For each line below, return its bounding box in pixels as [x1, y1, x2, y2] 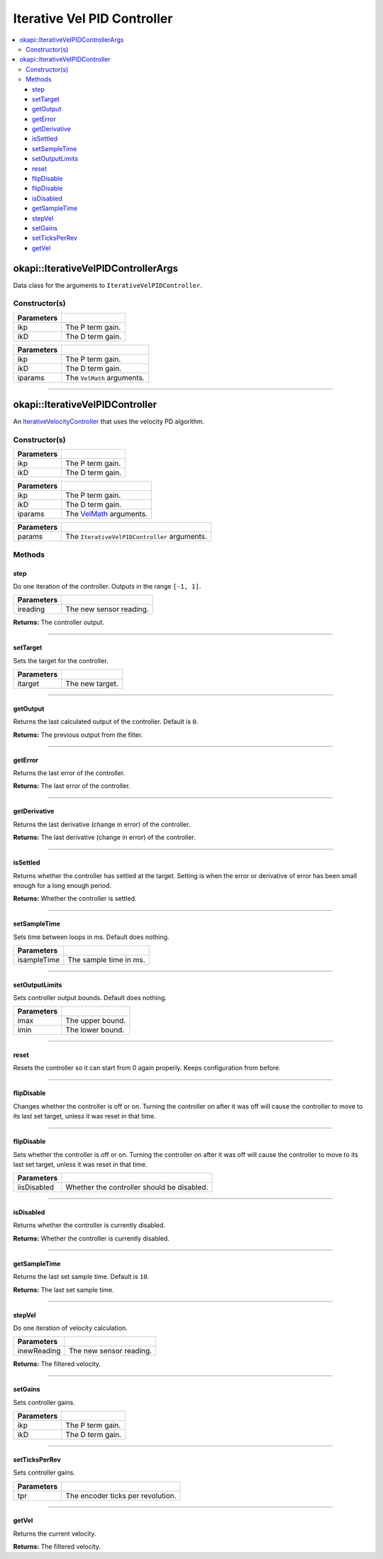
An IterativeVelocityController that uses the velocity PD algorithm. [13, 417, 205, 426]
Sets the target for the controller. [13, 656, 109, 665]
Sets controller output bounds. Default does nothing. [13, 994, 167, 1002]
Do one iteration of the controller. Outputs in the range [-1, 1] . [13, 582, 201, 591]
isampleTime [17, 955, 60, 965]
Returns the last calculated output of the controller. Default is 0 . [13, 717, 199, 726]
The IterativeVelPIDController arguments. [65, 532, 207, 542]
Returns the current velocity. [13, 1529, 96, 1538]
